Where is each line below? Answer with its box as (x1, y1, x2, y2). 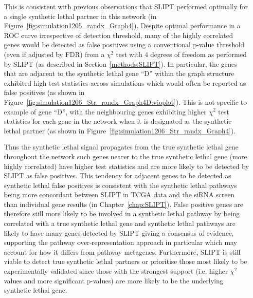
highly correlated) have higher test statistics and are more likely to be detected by (4, 161, 249, 171)
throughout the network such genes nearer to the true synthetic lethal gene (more (4, 151, 247, 161)
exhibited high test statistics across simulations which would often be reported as (4, 77, 246, 88)
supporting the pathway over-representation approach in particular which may (4, 237, 237, 247)
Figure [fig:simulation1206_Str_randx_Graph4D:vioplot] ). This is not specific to (4, 96, 247, 107)
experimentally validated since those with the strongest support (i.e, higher (4, 266, 228, 276)
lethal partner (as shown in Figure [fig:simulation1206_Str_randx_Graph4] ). (4, 125, 235, 135)
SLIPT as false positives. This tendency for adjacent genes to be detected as (4, 170, 231, 181)
